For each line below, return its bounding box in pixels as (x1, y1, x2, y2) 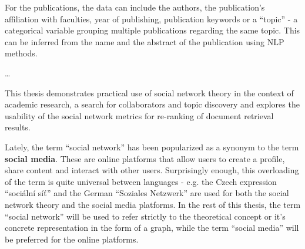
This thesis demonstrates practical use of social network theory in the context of (5, 86, 294, 99)
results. (5, 121, 31, 133)
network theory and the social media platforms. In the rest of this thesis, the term (5, 198, 301, 210)
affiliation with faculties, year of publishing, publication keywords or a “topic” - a (5, 12, 298, 25)
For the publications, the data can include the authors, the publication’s (5, 1, 265, 13)
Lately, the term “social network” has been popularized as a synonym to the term (5, 140, 299, 153)
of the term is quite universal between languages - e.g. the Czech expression (5, 175, 277, 187)
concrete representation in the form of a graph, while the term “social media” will (5, 221, 299, 234)
